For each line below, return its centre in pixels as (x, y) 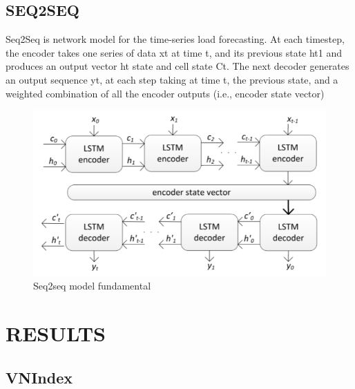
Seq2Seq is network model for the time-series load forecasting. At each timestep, (175, 39)
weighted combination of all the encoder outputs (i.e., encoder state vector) (165, 93)
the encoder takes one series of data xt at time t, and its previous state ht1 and (174, 52)
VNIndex (39, 377)
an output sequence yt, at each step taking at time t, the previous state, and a (172, 79)
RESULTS (56, 333)
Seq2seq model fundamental (92, 286)
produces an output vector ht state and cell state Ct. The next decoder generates (177, 66)
